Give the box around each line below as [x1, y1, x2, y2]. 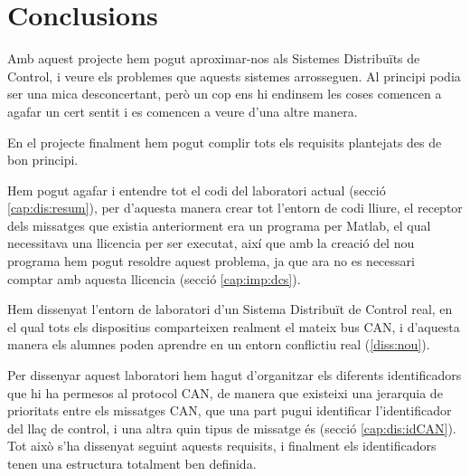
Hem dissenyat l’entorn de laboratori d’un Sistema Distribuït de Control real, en [7, 300, 453, 319]
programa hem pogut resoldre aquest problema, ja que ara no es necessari [7, 252, 415, 271]
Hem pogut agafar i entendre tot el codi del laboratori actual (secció [7, 180, 386, 199]
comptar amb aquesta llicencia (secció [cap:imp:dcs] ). [7, 269, 301, 288]
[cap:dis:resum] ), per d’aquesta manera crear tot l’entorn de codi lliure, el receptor [7, 198, 463, 217]
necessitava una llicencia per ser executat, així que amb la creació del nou [7, 233, 415, 252]
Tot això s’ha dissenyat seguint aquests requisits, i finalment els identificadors [7, 436, 437, 455]
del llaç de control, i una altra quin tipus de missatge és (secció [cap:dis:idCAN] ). [7, 418, 456, 437]
